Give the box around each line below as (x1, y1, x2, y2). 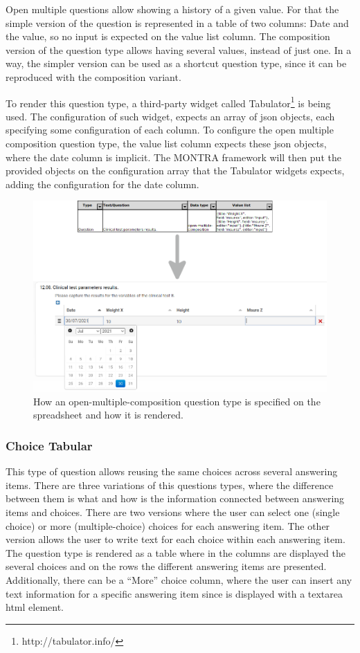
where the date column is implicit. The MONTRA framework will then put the (6, 149, 341, 164)
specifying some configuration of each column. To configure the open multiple (6, 122, 334, 137)
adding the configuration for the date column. (6, 176, 199, 191)
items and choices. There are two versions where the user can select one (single (6, 504, 340, 519)
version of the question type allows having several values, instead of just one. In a (6, 42, 352, 57)
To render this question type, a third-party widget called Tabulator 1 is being (6, 93, 331, 110)
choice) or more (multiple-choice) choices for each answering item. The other (6, 518, 330, 533)
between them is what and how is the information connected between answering (6, 491, 345, 506)
